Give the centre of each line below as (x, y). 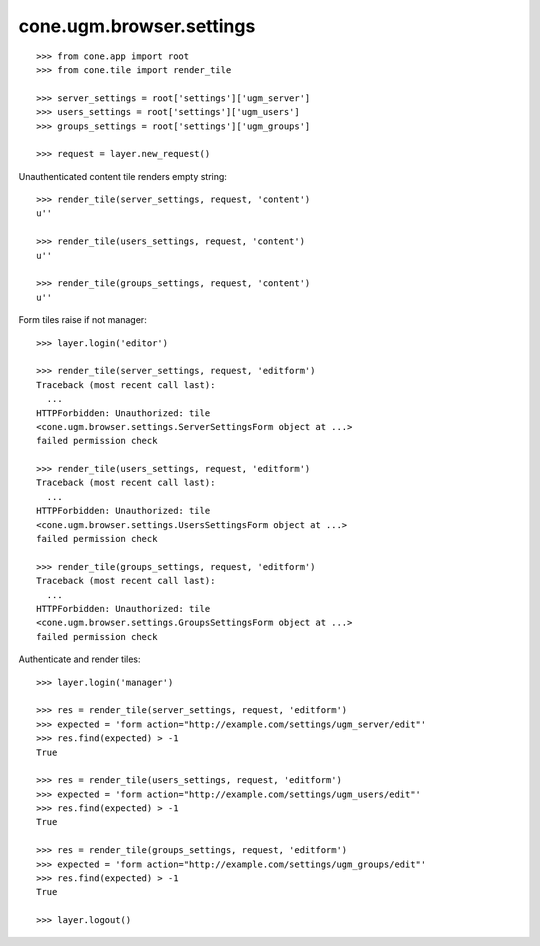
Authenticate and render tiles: (79, 659)
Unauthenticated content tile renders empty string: (122, 176)
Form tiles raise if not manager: (82, 320)
